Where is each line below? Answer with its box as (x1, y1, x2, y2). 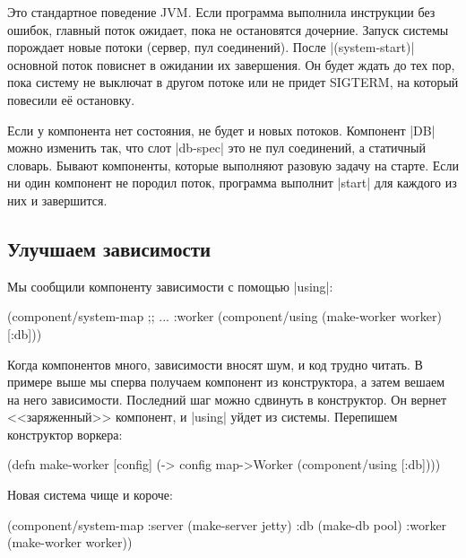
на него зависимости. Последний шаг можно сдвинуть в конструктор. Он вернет (7, 389, 447, 408)
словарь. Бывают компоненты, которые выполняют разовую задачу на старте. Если (7, 155, 459, 174)
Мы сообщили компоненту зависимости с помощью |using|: (7, 276, 333, 295)
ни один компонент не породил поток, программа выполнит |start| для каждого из (7, 173, 457, 192)
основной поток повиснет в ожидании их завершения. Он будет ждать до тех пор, (7, 55, 455, 74)
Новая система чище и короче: (7, 485, 173, 504)
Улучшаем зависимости (7, 234, 211, 262)
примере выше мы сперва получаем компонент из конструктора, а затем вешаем (7, 372, 445, 391)
